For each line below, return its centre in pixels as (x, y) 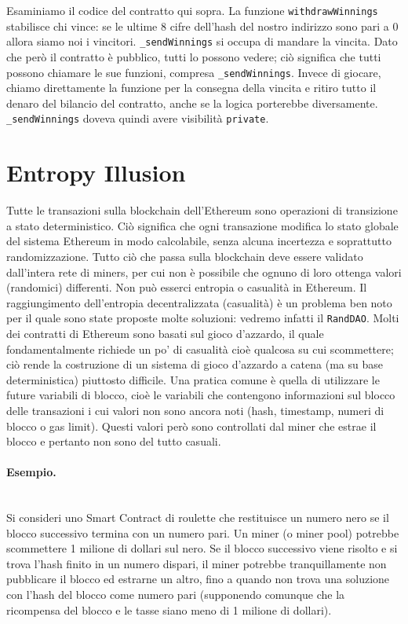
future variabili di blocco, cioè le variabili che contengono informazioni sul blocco (201, 395)
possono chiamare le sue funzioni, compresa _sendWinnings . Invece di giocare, (194, 72)
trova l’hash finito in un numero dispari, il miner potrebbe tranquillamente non (197, 563)
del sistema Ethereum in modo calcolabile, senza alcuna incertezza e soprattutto (199, 241)
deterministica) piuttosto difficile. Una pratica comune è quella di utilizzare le (193, 379)
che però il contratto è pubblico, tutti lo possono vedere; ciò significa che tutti (194, 56)
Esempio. (31, 472)
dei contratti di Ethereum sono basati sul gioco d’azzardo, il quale (165, 333)
